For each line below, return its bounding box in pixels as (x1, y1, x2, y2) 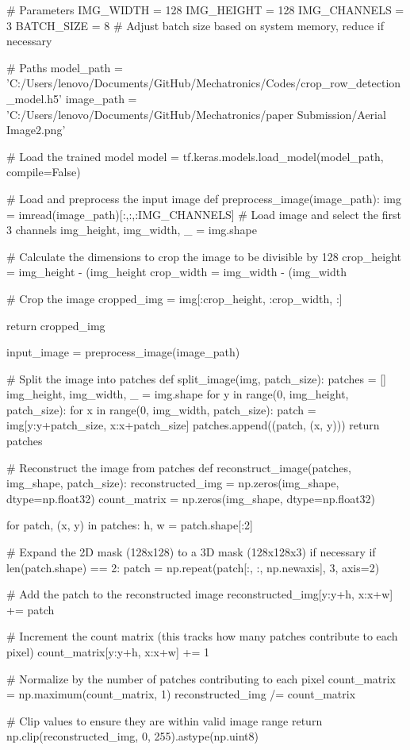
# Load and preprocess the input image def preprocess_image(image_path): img (6, 190, 402, 206)
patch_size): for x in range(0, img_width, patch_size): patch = (6, 401, 316, 417)
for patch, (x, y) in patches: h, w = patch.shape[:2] (6, 517, 253, 533)
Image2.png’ (6, 121, 66, 138)
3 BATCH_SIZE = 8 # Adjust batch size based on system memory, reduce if (6, 17, 385, 33)
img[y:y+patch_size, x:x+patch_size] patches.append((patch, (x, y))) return (6, 417, 380, 433)
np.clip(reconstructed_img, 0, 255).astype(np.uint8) (6, 728, 259, 744)
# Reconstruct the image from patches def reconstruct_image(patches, (6, 459, 351, 475)
